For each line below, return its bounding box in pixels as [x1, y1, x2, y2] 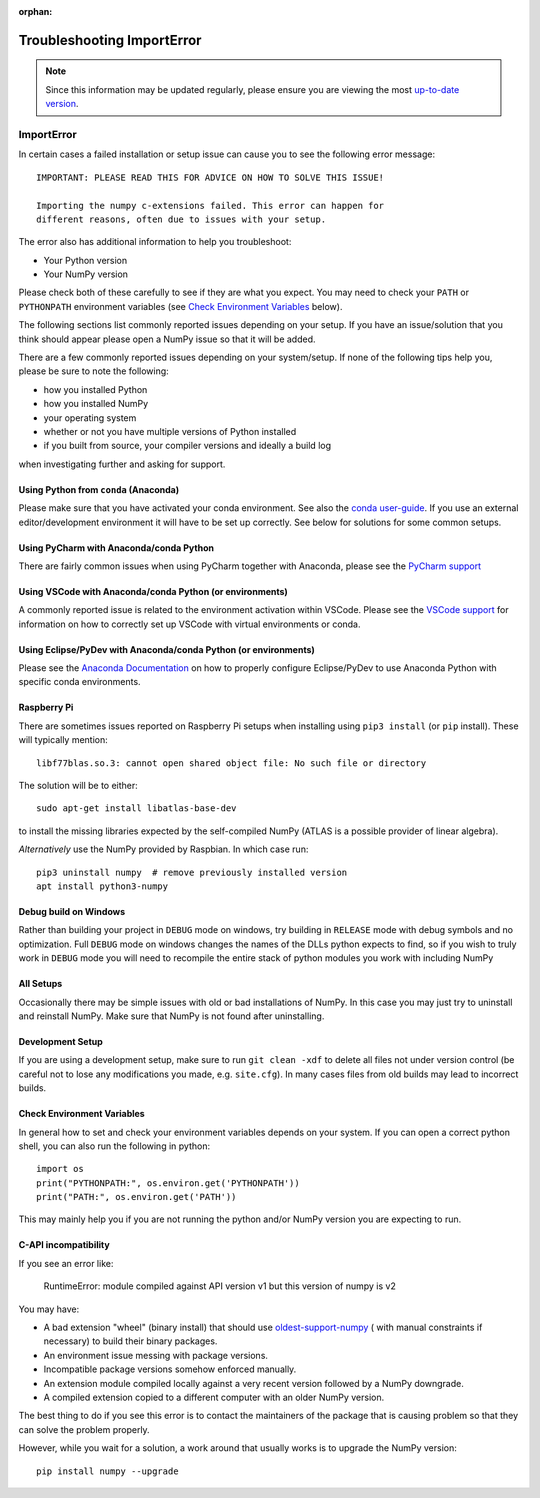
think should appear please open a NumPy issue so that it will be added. [18, 333, 316, 345]
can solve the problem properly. [18, 1423, 150, 1435]
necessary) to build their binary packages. [43, 1335, 218, 1347]
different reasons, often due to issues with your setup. [36, 213, 327, 225]
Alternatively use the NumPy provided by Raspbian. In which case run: [18, 843, 309, 855]
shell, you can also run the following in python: [18, 1140, 210, 1152]
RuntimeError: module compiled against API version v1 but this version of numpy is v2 [43, 1280, 397, 1292]
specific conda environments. [18, 676, 141, 688]
